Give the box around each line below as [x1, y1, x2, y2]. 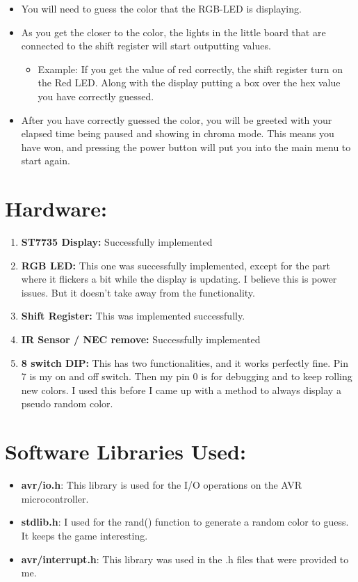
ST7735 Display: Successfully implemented [21, 235, 213, 249]
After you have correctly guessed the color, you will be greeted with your [21, 112, 332, 127]
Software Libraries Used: [5, 437, 246, 466]
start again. [21, 153, 70, 168]
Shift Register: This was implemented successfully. [21, 308, 245, 323]
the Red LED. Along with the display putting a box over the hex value [38, 75, 341, 90]
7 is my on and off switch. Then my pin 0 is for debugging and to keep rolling [21, 369, 352, 384]
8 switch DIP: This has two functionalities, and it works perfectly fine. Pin [21, 355, 349, 370]
